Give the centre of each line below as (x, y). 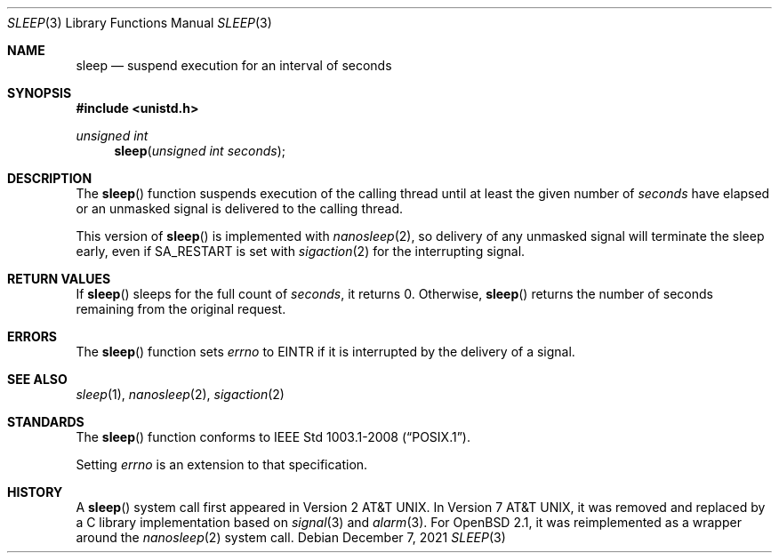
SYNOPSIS (40, 93)
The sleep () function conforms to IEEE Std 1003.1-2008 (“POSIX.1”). (273, 437)
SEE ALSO (37, 379)
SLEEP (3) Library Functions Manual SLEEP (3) (140, 23)
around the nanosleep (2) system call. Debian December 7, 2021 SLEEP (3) (291, 537)
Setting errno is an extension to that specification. (222, 464)
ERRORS (32, 336)
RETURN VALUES (59, 279)
